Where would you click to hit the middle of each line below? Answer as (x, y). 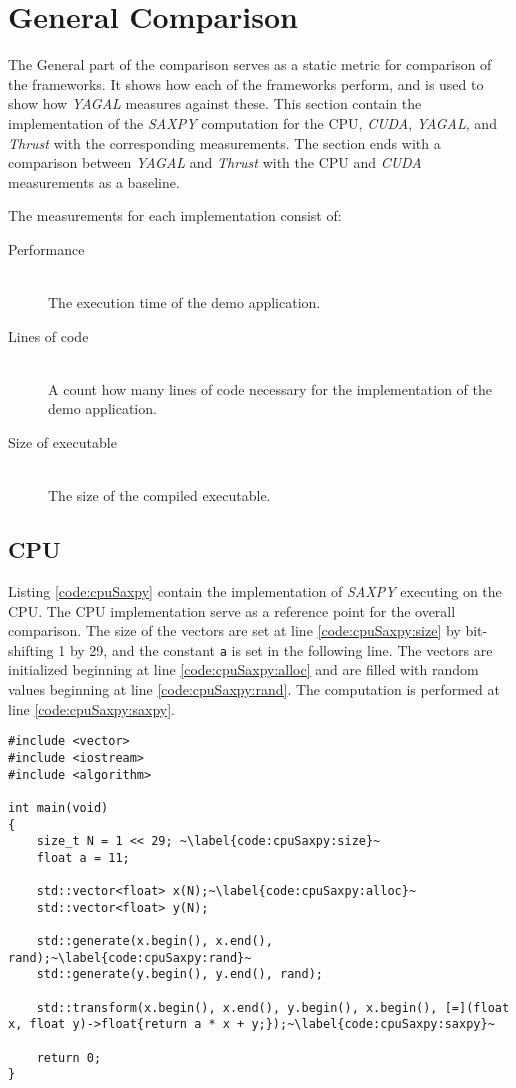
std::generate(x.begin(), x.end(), (154, 941)
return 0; (69, 1057)
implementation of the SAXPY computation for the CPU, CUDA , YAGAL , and (252, 122)
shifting (31, 649)
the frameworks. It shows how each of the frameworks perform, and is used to (246, 83)
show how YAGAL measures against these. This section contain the (215, 103)
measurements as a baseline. (94, 181)
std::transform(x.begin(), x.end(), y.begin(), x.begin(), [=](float (273, 1007)
